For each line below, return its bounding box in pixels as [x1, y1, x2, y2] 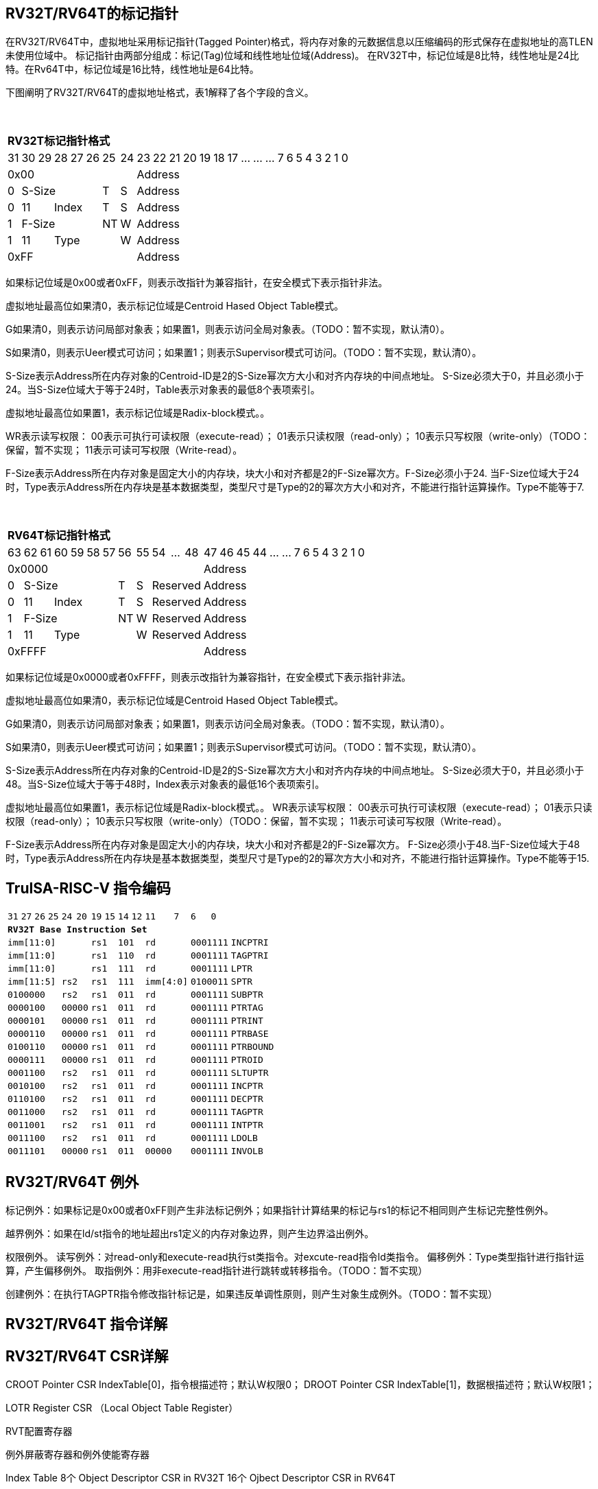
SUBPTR [230, 989, 263, 1000]
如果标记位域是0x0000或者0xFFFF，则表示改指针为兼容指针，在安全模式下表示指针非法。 [5, 671, 411, 683]
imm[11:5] [8, 976, 56, 987]
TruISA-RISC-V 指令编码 [5, 879, 171, 897]
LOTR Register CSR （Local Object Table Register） [5, 1402, 239, 1414]
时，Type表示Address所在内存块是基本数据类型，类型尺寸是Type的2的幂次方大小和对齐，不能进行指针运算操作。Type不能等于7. [5, 481, 584, 493]
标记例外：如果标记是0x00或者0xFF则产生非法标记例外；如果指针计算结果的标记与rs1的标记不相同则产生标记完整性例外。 [5, 1204, 554, 1217]
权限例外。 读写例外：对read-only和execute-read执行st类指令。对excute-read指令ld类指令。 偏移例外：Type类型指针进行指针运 [5, 1251, 584, 1263]
